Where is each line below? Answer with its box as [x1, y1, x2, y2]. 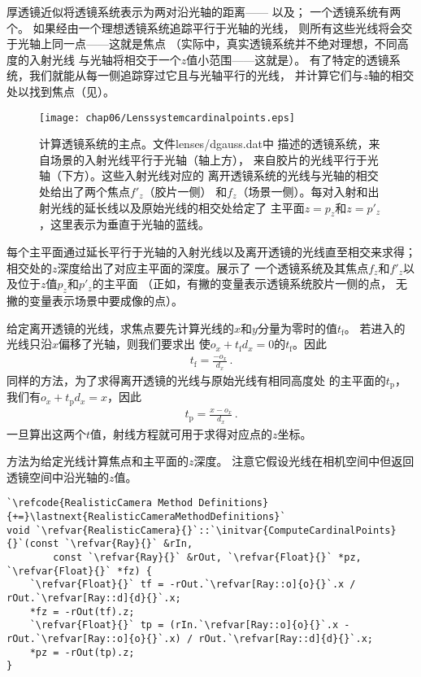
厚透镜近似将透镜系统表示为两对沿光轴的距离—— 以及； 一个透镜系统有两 [7, 3, 401, 20]
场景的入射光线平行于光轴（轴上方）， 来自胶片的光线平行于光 [50, 151, 379, 168]
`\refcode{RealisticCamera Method [7, 497, 193, 509]
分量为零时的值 [257, 319, 337, 336]
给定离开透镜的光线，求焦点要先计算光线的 [7, 319, 234, 336]
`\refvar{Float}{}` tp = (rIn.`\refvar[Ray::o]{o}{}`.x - [29, 619, 350, 631]
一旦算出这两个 [7, 425, 86, 442]
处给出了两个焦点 [39, 183, 130, 199]
